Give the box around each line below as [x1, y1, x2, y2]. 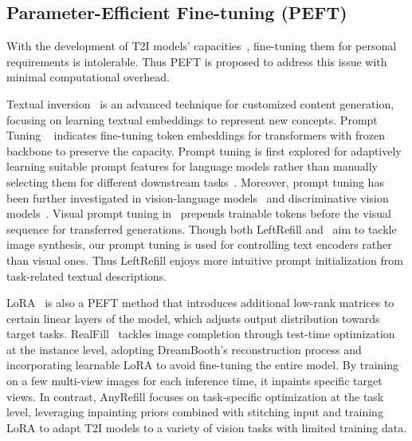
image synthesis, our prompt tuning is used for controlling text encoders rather [6, 236, 392, 253]
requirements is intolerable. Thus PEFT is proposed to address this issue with [6, 53, 387, 69]
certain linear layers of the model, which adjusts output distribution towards [6, 309, 380, 326]
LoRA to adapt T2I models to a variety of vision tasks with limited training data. [6, 419, 407, 435]
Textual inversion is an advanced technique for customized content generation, [6, 95, 394, 112]
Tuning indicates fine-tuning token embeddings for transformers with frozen [6, 127, 385, 144]
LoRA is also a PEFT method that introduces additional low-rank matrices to [6, 294, 394, 311]
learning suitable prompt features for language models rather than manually [6, 158, 379, 175]
